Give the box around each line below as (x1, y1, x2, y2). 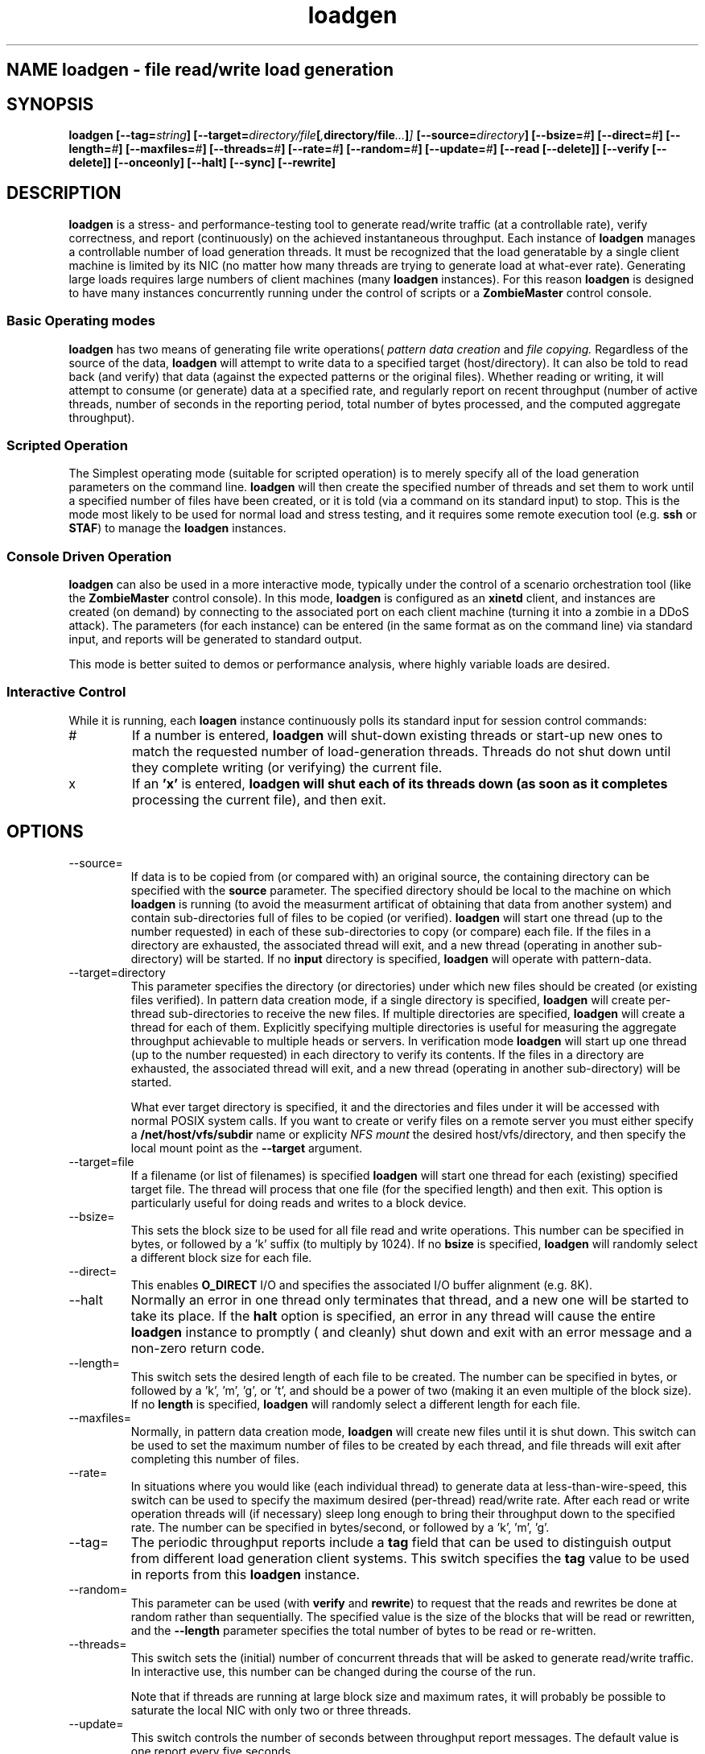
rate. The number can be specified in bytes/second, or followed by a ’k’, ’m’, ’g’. (130, 1520, 550, 1534)
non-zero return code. (130, 1339, 265, 1356)
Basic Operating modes (6, 312, 156, 329)
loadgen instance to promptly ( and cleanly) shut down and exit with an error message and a (130, 1323, 692, 1340)
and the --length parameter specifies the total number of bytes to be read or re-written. (130, 1623, 596, 1637)
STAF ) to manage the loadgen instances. (68, 521, 287, 536)
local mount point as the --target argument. (130, 1140, 363, 1155)
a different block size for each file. (130, 1250, 312, 1264)
